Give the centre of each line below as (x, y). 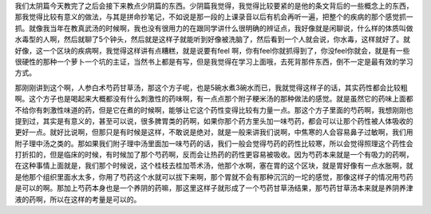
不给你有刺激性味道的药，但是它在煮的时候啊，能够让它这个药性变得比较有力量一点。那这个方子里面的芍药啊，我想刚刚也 (214, 110)
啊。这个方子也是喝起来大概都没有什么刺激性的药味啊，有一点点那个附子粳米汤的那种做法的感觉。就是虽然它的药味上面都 (214, 99)
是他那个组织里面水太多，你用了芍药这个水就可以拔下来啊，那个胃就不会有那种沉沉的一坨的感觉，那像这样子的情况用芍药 (214, 176)
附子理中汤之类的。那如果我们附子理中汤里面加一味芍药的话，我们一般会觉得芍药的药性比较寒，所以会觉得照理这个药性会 (214, 143)
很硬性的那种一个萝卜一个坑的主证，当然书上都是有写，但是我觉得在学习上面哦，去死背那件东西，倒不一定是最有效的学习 (214, 61)
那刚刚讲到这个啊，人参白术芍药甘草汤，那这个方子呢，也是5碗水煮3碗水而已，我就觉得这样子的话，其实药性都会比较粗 (211, 87)
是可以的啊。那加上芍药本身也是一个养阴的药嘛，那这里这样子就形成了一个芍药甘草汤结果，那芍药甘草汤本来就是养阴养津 (214, 188)
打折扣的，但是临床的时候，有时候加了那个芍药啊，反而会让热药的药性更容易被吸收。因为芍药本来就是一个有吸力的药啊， (214, 155)
